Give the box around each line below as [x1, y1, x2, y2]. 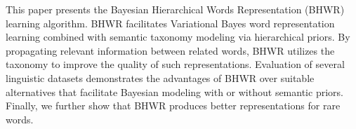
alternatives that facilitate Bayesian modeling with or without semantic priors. [6, 84, 343, 99]
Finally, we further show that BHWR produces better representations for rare [6, 98, 341, 113]
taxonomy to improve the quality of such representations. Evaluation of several [6, 57, 345, 72]
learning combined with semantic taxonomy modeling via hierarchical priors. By [6, 29, 350, 44]
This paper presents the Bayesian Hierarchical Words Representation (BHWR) [6, 2, 345, 16]
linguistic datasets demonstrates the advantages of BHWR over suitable [6, 70, 315, 85]
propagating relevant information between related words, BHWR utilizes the [6, 43, 335, 57]
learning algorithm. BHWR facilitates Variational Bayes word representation [6, 15, 335, 30]
